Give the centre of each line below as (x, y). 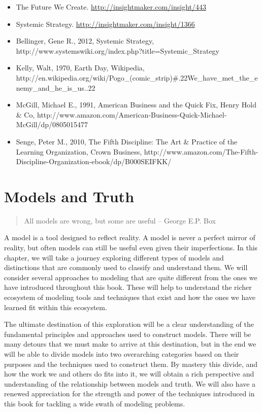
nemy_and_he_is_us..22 (56, 87)
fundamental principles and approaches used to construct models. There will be (128, 334)
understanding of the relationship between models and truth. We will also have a (130, 383)
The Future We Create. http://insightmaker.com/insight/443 (111, 7)
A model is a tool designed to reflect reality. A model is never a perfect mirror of (130, 237)
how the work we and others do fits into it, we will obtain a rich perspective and (129, 374)
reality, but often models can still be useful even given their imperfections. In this (131, 248)
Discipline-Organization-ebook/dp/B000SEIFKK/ (94, 161)
